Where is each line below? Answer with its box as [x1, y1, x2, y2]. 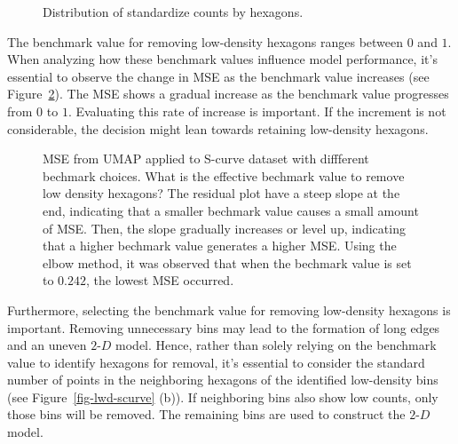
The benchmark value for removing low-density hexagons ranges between [7, 32, 404, 51]
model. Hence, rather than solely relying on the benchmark [115, 336, 437, 354]
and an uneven [7, 336, 87, 354]
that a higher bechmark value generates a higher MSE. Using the [43, 236, 397, 255]
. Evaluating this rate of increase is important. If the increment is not [67, 101, 446, 120]
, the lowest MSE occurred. [86, 271, 234, 289]
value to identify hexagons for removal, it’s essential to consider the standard [7, 353, 425, 371]
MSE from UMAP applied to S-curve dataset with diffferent [43, 149, 369, 168]
